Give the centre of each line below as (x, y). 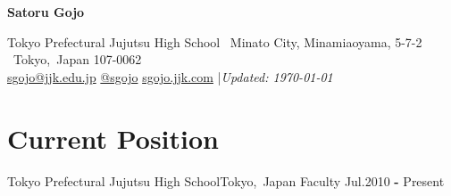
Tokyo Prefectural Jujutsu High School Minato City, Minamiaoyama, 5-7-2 (215, 41)
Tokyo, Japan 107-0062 (77, 59)
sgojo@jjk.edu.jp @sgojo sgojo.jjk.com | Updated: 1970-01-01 (170, 76)
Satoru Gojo (46, 12)
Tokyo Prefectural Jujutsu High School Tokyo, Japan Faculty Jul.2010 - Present (226, 180)
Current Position (113, 138)
